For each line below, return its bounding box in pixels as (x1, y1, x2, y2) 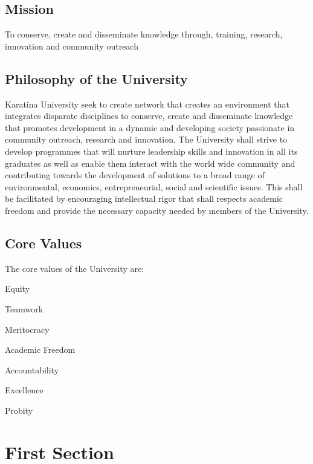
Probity (5, 404, 33, 416)
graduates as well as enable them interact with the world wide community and (5, 156, 295, 169)
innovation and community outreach (5, 39, 138, 52)
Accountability (5, 363, 59, 376)
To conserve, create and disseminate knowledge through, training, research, (5, 28, 283, 40)
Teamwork (5, 302, 44, 315)
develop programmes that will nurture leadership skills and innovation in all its (5, 144, 298, 157)
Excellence (5, 384, 44, 396)
